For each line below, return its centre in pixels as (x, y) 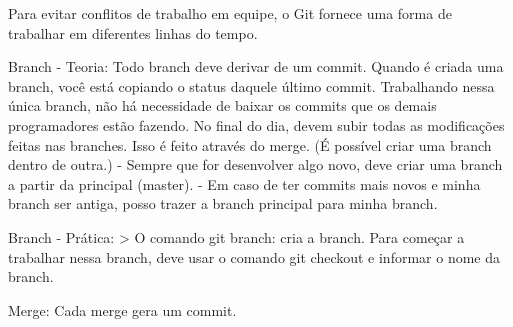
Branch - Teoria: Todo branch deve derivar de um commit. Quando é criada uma (256, 66)
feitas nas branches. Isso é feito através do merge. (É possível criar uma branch (250, 144)
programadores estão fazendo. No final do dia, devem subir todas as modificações (256, 124)
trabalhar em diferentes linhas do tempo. (133, 32)
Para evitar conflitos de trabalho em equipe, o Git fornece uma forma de (230, 13)
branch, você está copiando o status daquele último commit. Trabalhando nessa (251, 85)
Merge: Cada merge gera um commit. (122, 309)
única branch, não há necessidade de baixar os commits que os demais (222, 105)
